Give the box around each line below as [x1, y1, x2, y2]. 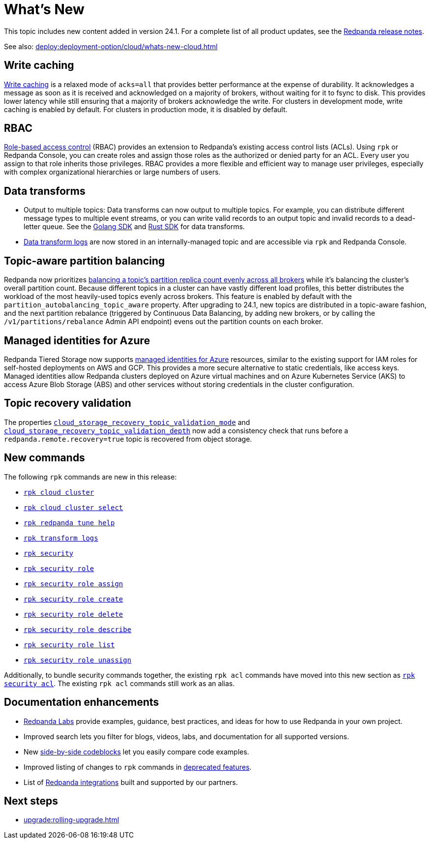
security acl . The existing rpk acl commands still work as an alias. [4, 679, 235, 688]
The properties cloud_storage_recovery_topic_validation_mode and [4, 418, 250, 426]
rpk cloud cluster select [24, 503, 123, 512]
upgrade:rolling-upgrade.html [24, 815, 119, 824]
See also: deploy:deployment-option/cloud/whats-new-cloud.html [4, 42, 218, 51]
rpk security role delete [24, 610, 123, 618]
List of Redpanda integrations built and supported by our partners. [24, 778, 238, 786]
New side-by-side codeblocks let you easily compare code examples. [24, 747, 249, 756]
